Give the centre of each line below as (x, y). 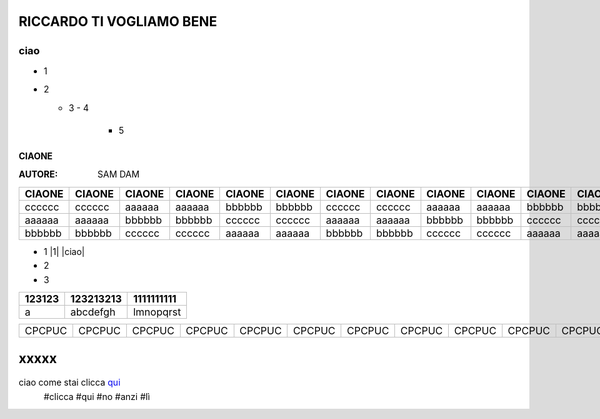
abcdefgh (93, 312)
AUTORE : (38, 174)
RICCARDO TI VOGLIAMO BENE (118, 21)
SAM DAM (118, 174)
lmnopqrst (157, 312)
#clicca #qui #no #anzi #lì (96, 396)
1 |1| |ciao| (64, 251)
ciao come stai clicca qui (69, 382)
